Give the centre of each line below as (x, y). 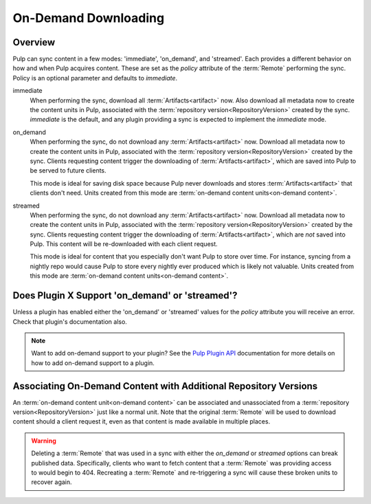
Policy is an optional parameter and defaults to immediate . (95, 78)
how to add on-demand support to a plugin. (93, 363)
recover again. (52, 482)
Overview (34, 42)
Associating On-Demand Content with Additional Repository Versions (165, 386)
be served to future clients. (68, 171)
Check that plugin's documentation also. (70, 321)
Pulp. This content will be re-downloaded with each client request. (124, 244)
